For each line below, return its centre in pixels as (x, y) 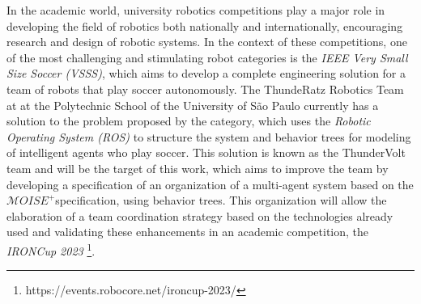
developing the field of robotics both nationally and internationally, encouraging (205, 25)
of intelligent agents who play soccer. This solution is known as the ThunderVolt (206, 152)
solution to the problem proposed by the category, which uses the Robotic (189, 121)
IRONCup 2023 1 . (51, 249)
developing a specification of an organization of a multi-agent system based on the (210, 184)
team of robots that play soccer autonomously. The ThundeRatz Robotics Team (205, 89)
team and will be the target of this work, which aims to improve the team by (198, 168)
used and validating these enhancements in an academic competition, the (188, 232)
